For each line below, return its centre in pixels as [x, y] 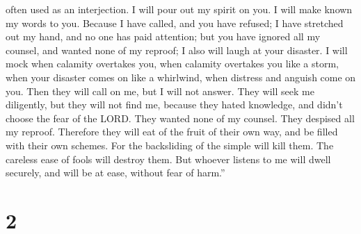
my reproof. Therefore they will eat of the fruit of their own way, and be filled [172, 132]
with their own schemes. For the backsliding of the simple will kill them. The [170, 145]
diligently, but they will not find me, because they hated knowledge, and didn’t [174, 105]
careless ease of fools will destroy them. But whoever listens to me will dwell [168, 159]
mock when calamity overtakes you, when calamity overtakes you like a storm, [172, 64]
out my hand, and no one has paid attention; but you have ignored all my [163, 36]
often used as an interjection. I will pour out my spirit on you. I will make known [179, 9]
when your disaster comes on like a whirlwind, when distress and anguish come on [181, 77]
